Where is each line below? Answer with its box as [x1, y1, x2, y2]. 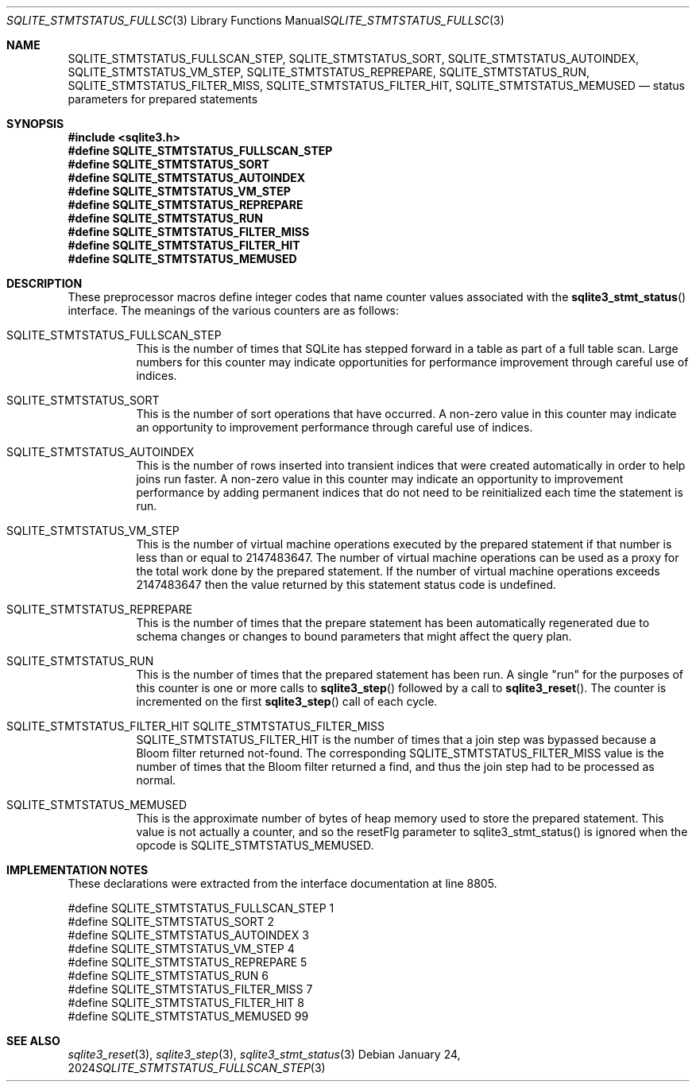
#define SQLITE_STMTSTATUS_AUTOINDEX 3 [68, 928, 309, 942]
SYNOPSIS [6, 117, 64, 130]
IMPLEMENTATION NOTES [6, 863, 149, 877]
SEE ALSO [6, 1034, 60, 1047]
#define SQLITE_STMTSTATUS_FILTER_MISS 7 [68, 982, 313, 996]
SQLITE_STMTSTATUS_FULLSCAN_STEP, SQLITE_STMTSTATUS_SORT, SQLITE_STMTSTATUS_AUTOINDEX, [68, 52, 640, 65]
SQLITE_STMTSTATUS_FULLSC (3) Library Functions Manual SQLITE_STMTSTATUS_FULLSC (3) [6, 14, 505, 27]
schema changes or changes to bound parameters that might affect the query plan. [136, 629, 572, 643]
